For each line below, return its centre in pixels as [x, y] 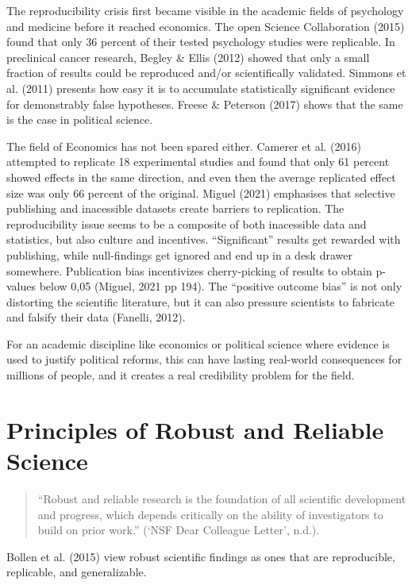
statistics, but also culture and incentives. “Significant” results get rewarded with [204, 239]
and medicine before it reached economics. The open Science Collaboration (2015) [206, 26]
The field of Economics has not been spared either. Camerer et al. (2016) [184, 146]
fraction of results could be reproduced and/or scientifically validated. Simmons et [206, 73]
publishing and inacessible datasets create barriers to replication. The [175, 208]
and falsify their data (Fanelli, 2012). [96, 317]
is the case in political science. [80, 119]
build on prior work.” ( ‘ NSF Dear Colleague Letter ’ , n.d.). [179, 530]
